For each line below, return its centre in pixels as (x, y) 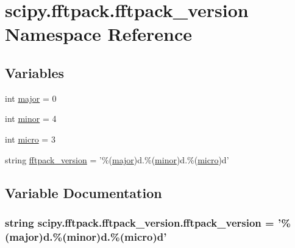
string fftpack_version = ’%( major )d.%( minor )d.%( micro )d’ (117, 159)
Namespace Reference (98, 34)
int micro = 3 (30, 139)
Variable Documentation (84, 192)
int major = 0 (31, 98)
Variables (35, 72)
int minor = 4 (31, 119)
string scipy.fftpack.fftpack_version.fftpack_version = (140, 222)
